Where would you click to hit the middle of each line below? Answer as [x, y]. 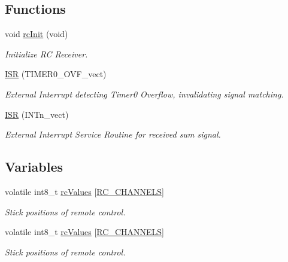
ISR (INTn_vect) [37, 114]
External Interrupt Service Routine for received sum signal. [113, 134]
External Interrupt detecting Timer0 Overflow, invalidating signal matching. [144, 94]
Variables [34, 167]
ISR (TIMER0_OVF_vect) [56, 74]
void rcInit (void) [37, 34]
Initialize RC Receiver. [46, 54]
